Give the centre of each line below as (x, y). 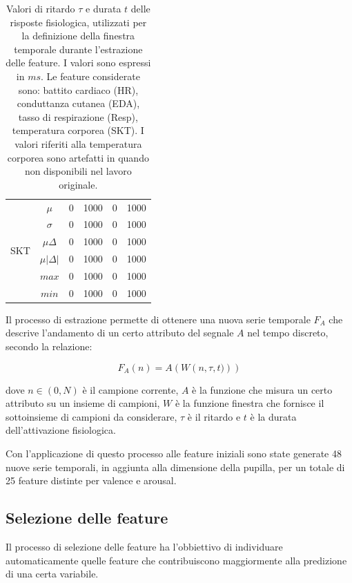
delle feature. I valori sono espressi (78, 63)
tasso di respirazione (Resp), (78, 116)
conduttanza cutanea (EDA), (78, 103)
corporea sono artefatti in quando (78, 157)
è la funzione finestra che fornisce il (250, 403)
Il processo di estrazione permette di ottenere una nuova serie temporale (158, 319)
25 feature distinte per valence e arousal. (91, 480)
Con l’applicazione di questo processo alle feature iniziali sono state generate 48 (174, 453)
